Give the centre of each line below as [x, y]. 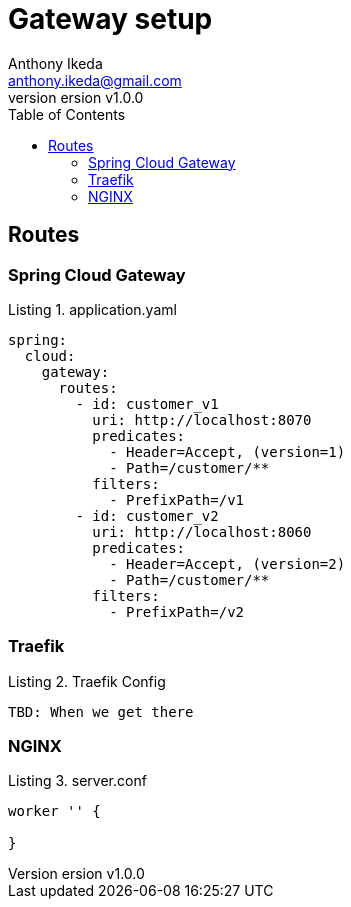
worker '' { [54, 811]
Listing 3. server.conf [77, 781]
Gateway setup [110, 19]
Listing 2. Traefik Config [87, 681]
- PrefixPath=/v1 [177, 499]
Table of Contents [67, 114]
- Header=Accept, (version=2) [227, 563]
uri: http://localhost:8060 [202, 531]
